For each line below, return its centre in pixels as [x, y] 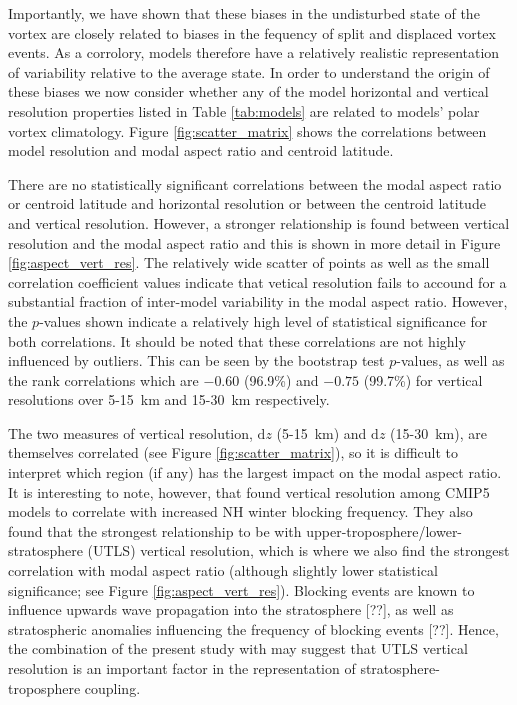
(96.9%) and [281, 379]
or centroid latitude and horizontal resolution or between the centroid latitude [247, 203]
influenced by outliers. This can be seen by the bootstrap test [196, 360]
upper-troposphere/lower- [384, 530]
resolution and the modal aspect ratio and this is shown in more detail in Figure [254, 242]
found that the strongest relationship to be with [155, 530]
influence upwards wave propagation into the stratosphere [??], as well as [231, 609]
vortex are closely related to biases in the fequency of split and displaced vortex [252, 32]
